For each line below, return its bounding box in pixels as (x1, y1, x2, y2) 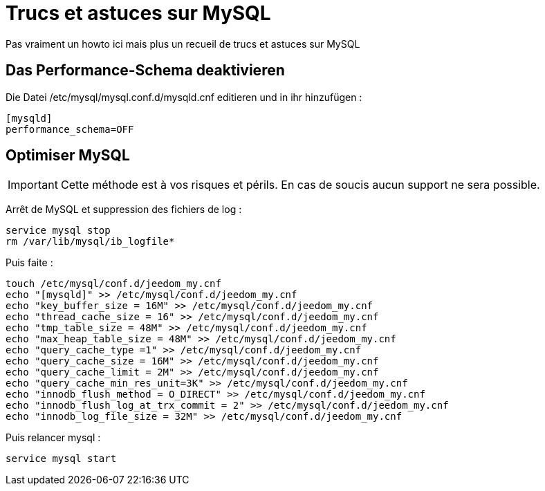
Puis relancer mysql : (6, 432, 101, 444)
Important (8, 178, 58, 192)
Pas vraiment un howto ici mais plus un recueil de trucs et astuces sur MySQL (6, 37, 360, 50)
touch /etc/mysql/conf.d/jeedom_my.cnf (6, 278, 221, 290)
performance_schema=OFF (6, 123, 134, 135)
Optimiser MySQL (6, 147, 130, 165)
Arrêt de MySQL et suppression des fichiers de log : (6, 203, 242, 216)
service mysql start (6, 453, 117, 465)
